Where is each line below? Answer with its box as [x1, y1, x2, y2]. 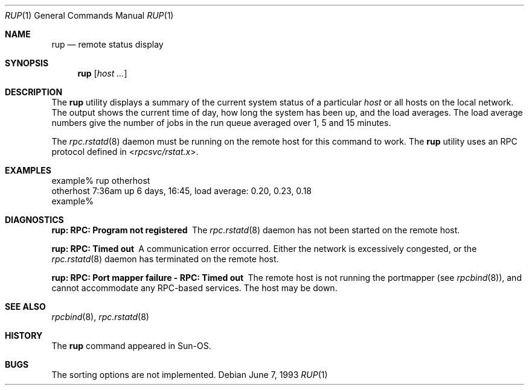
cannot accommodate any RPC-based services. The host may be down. [51, 283, 338, 293]
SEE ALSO [5, 301, 46, 312]
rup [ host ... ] [77, 68, 127, 78]
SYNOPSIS [5, 58, 49, 68]
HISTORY [5, 330, 43, 341]
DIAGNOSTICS [5, 215, 64, 225]
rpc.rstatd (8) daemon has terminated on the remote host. [51, 254, 279, 264]
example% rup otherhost [51, 175, 150, 186]
